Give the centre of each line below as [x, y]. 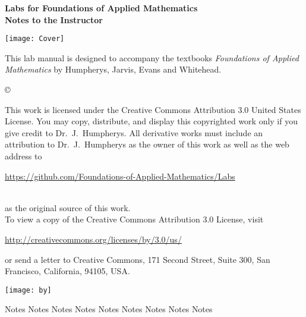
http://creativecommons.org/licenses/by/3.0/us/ [93, 239]
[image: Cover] [35, 39]
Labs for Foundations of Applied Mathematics [101, 8]
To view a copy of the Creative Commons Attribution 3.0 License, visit [134, 219]
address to [23, 156]
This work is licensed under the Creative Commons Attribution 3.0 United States [153, 109]
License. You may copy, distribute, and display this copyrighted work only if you [151, 121]
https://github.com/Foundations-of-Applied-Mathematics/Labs [120, 176]
